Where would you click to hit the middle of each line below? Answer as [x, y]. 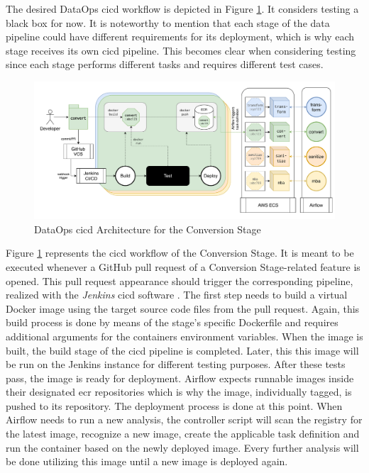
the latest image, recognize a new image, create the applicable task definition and [183, 434]
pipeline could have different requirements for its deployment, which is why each [180, 37]
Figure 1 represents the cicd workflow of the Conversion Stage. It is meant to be [180, 253]
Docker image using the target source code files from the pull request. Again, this [183, 308]
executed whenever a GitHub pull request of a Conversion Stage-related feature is [183, 266]
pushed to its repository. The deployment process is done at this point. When [174, 405]
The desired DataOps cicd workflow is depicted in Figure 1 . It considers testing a [182, 9]
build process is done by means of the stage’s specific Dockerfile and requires [172, 322]
